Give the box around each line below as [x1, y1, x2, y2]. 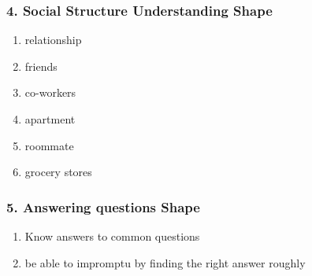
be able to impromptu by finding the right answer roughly [24, 254, 306, 270]
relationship [24, 31, 82, 48]
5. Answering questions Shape [6, 197, 200, 216]
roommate [24, 137, 74, 153]
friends [24, 57, 58, 74]
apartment [24, 111, 76, 127]
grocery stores [24, 164, 92, 180]
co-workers [24, 84, 76, 101]
